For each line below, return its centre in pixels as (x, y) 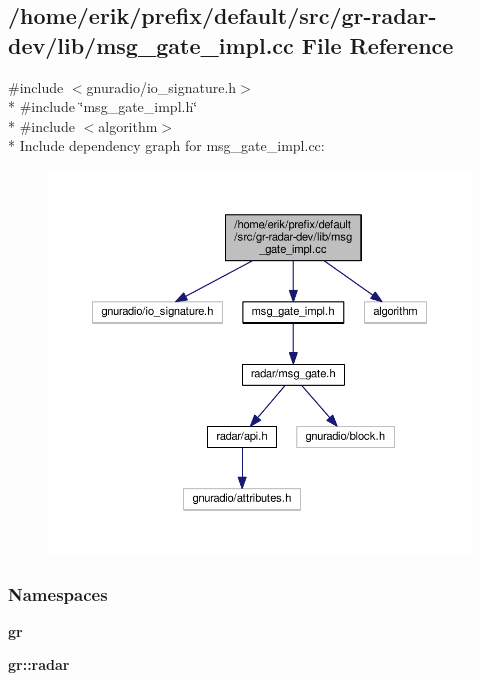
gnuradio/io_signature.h (161, 86)
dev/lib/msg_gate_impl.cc (151, 44)
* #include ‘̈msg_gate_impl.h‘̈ (103, 106)
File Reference (377, 44)
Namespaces (58, 593)
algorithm (128, 125)
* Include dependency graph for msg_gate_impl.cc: (166, 145)
